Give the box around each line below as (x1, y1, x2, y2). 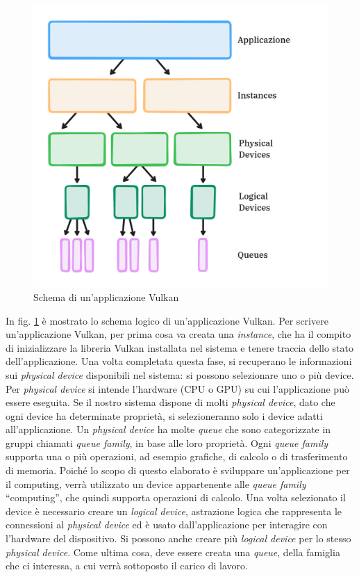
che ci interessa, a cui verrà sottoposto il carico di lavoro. (6, 558, 248, 573)
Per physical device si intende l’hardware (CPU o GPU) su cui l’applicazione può (6, 381, 349, 396)
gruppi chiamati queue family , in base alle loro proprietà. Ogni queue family (6, 435, 328, 450)
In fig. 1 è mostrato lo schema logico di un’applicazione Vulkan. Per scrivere (6, 313, 328, 327)
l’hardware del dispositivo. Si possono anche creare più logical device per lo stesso (6, 531, 351, 546)
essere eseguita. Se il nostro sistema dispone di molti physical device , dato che (6, 395, 335, 409)
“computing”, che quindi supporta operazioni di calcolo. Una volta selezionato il (6, 490, 346, 505)
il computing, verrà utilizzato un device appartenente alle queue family (6, 476, 306, 491)
